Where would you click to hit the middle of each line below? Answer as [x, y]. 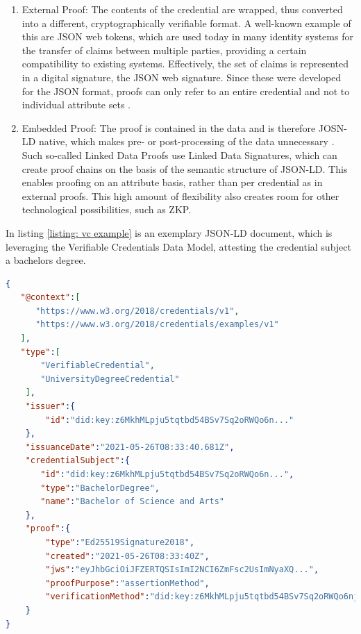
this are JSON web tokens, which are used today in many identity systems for [187, 36]
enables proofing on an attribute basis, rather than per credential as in [172, 182]
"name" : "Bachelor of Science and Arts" [133, 502]
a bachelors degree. [46, 260]
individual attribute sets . [76, 105]
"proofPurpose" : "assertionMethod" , [127, 583]
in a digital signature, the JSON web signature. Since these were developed [182, 77]
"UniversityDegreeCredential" [110, 379]
